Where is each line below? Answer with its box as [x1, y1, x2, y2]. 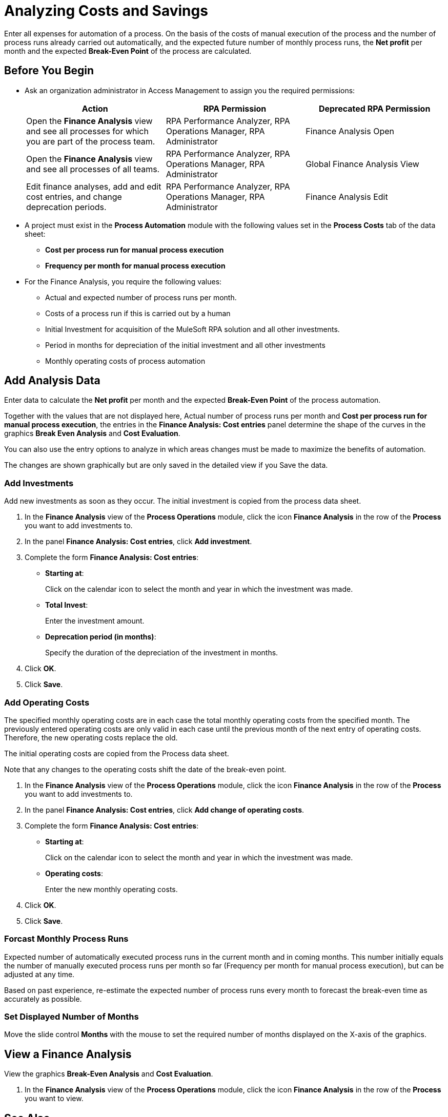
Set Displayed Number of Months [4, 1011, 139, 1022]
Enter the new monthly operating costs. [45, 884, 178, 894]
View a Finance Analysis [4, 1047, 132, 1061]
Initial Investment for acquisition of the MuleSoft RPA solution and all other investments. [45, 324, 340, 334]
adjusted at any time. [4, 969, 75, 979]
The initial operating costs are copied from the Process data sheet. [4, 749, 229, 758]
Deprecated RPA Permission [318, 103, 431, 114]
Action [82, 103, 108, 114]
